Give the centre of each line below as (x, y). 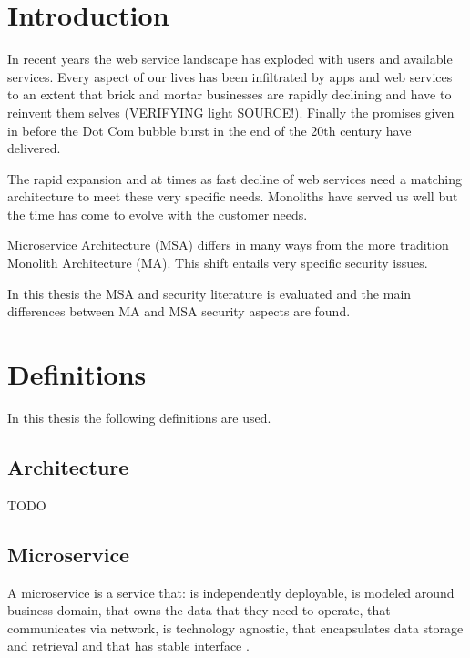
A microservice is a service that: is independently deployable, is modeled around (231, 592)
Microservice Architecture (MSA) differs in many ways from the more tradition (228, 245)
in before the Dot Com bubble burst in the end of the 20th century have (209, 130)
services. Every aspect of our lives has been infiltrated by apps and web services (230, 76)
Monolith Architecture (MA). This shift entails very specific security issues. (218, 263)
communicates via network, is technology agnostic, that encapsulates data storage (235, 627)
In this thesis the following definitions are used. (139, 417)
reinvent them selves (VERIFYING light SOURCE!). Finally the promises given (231, 112)
